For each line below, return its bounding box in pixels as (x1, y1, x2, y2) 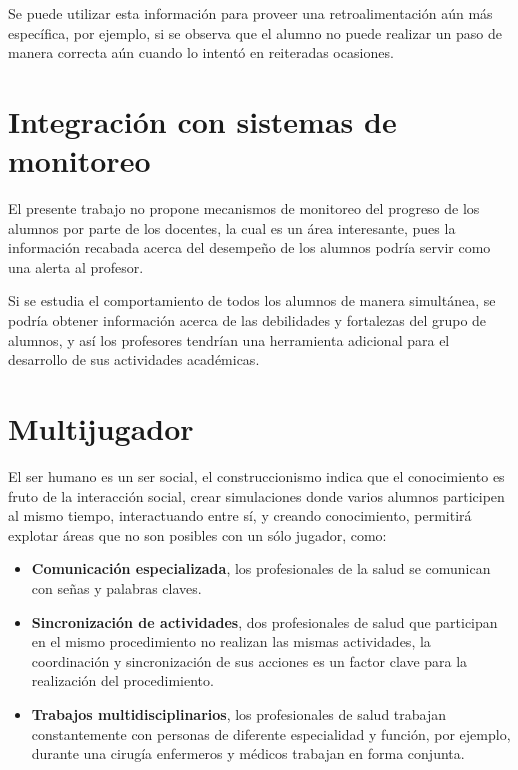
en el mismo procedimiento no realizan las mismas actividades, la (31, 631, 431, 652)
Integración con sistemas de (8, 100, 397, 141)
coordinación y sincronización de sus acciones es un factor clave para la (31, 650, 468, 671)
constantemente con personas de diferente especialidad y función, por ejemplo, (31, 723, 511, 744)
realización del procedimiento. (31, 670, 214, 691)
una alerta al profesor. (8, 256, 144, 277)
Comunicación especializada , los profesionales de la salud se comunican (31, 558, 491, 579)
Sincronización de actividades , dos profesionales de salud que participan (31, 611, 498, 632)
